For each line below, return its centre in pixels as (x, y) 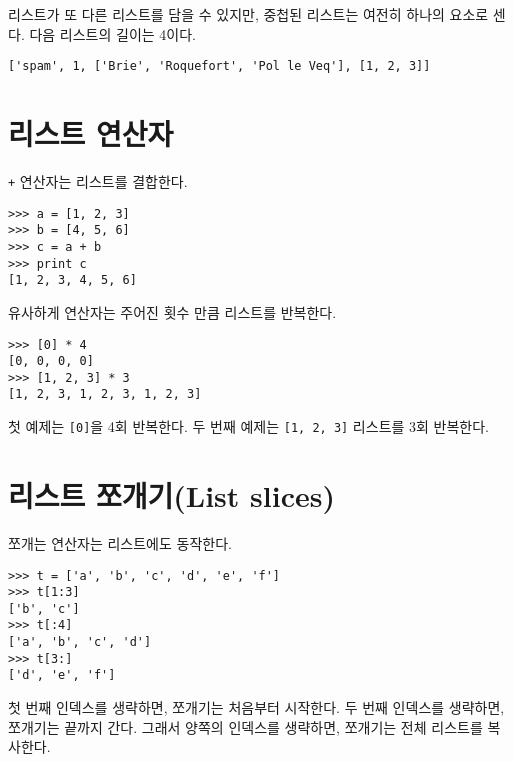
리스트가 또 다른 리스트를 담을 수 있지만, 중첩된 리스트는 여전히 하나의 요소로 (248, 14)
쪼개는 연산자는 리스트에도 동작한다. (120, 542)
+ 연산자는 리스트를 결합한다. (98, 180)
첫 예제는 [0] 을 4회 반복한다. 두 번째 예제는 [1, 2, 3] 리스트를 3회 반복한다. (249, 426)
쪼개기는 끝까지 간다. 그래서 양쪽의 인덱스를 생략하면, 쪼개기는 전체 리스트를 (245, 726)
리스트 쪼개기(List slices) (171, 494)
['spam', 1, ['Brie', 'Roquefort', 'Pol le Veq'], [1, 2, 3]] (219, 66)
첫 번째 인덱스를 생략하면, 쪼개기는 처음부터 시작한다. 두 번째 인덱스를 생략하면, (256, 707)
